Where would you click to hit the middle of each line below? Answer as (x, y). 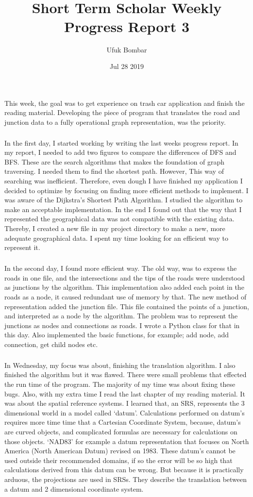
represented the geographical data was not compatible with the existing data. (119, 219)
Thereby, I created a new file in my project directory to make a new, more (115, 228)
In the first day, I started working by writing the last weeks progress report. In (121, 142)
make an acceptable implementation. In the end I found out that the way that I (123, 209)
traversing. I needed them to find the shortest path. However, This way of (114, 171)
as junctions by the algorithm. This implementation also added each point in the (124, 287)
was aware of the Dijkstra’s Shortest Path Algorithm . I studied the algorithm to (124, 200)
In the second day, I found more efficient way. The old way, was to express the (121, 268)
